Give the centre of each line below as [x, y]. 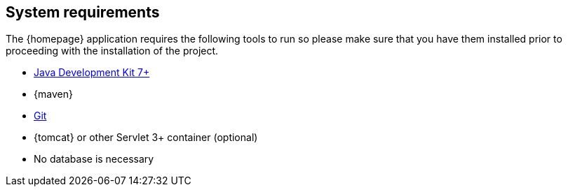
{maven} [53, 94]
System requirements [83, 12]
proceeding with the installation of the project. [112, 51]
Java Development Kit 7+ [92, 73]
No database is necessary [94, 159]
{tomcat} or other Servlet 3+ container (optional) [146, 138]
